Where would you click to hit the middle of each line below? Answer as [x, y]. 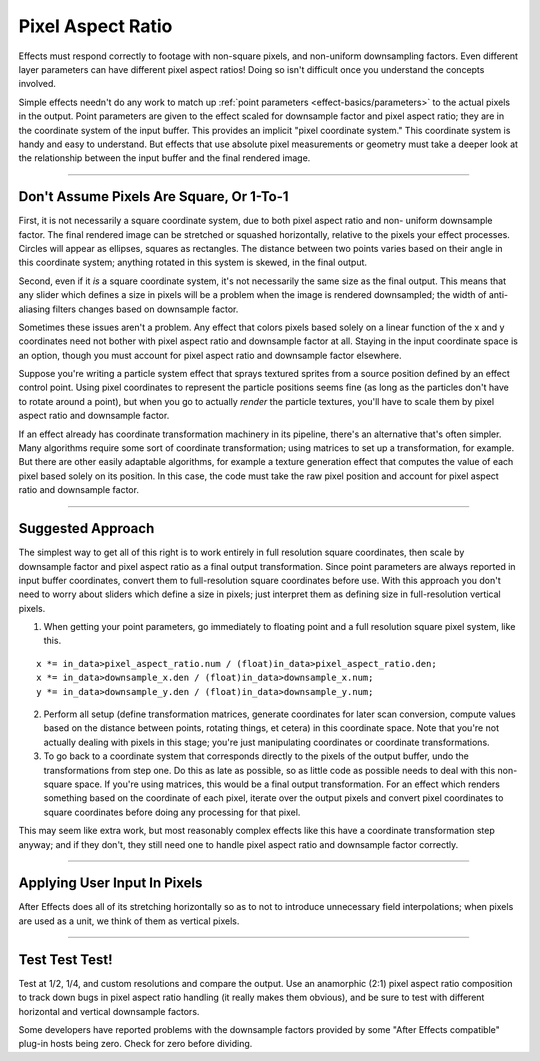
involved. [37, 84]
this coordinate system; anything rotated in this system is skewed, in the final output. [193, 262]
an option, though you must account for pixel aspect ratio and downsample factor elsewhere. [210, 355]
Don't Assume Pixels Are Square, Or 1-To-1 [153, 196]
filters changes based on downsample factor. [145, 309]
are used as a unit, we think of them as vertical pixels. [129, 921]
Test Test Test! [66, 959]
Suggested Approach [86, 528]
